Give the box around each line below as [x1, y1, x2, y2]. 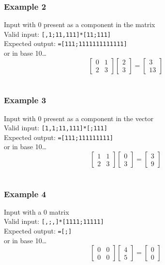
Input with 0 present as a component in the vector [4, 113, 153, 123]
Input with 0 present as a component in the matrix [4, 19, 155, 30]
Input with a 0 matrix [4, 206, 69, 217]
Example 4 [4, 187, 46, 200]
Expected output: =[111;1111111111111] [4, 38, 127, 48]
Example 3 [4, 94, 46, 106]
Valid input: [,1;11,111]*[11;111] [4, 29, 111, 39]
